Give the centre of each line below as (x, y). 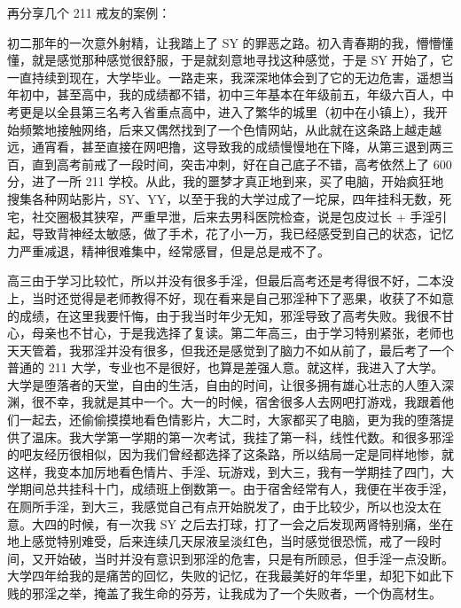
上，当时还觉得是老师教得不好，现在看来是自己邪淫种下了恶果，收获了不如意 (230, 297)
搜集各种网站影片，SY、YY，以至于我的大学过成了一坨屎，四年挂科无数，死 (230, 198)
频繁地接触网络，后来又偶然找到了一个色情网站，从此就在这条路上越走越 (230, 129)
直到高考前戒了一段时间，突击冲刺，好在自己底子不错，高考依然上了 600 (242, 164)
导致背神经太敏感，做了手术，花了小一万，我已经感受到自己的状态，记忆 (242, 234)
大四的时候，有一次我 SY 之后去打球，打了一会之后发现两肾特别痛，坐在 (242, 523)
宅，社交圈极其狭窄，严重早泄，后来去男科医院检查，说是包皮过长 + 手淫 (221, 216)
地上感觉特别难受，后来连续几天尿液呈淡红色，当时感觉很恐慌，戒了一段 (218, 541)
